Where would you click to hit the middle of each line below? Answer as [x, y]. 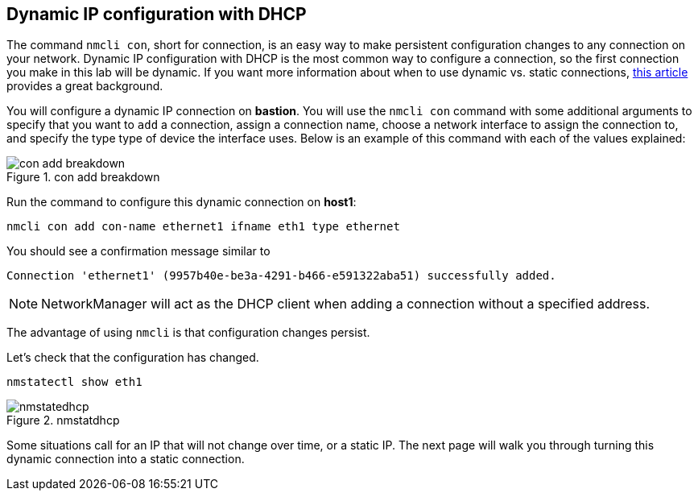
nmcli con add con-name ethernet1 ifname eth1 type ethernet [203, 227]
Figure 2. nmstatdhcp [63, 420]
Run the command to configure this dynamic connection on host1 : [182, 202]
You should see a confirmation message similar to [138, 251]
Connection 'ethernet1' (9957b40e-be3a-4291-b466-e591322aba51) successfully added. [281, 276]
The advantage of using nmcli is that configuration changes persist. [188, 333]
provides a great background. [85, 86]
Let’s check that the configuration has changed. [133, 358]
